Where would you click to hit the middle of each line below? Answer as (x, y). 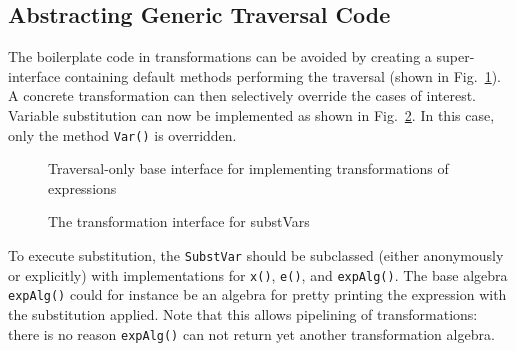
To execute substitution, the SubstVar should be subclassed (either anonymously (256, 255)
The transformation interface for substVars (179, 221)
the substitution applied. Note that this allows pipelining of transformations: (243, 313)
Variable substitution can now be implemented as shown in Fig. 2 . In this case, (251, 114)
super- (455, 56)
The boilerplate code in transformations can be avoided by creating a (220, 56)
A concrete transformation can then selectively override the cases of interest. (242, 95)
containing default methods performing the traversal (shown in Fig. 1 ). (282, 75)
